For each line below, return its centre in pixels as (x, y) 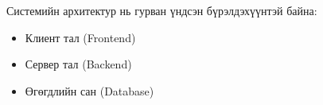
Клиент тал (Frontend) (80, 37)
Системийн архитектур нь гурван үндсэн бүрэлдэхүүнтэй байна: (162, 10)
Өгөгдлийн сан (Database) (90, 90)
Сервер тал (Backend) (78, 64)
